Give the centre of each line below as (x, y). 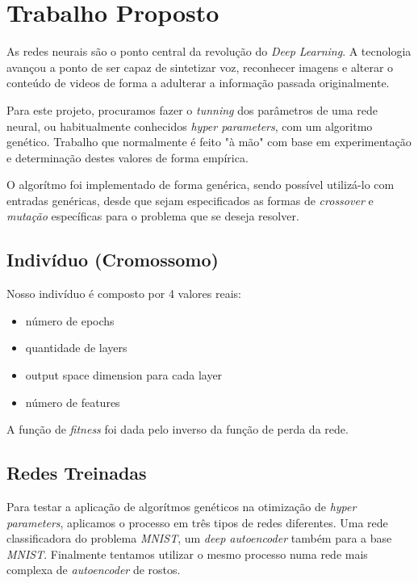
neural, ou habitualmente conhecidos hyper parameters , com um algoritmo (190, 126)
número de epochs (70, 320)
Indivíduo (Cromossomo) (113, 260)
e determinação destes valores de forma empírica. (127, 157)
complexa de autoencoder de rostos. (94, 570)
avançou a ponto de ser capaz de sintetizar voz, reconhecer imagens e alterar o (200, 67)
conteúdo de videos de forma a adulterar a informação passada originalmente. (198, 83)
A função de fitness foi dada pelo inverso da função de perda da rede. (178, 429)
